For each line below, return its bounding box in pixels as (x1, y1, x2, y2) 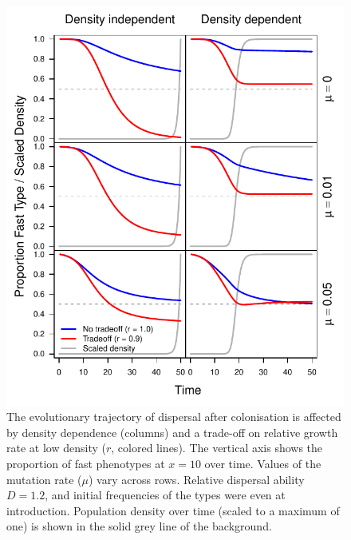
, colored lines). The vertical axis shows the (111, 439, 323, 456)
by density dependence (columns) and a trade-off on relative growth (6, 423, 338, 440)
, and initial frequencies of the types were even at (45, 486, 286, 503)
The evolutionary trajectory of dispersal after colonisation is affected (6, 408, 341, 425)
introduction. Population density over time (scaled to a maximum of (6, 502, 340, 518)
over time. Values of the (204, 455, 321, 472)
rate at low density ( (6, 439, 106, 456)
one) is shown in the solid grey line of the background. (6, 518, 272, 534)
